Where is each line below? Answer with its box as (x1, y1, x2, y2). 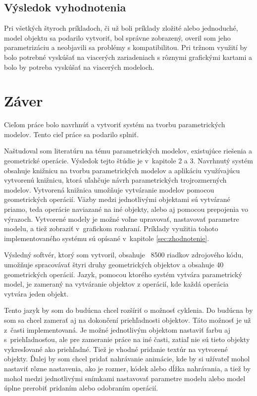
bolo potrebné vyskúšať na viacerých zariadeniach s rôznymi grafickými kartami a (4, 51, 252, 62)
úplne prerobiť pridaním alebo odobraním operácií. (4, 383, 158, 393)
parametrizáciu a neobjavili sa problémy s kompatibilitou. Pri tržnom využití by (4, 42, 248, 52)
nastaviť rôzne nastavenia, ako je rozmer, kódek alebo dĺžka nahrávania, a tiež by (4, 363, 251, 373)
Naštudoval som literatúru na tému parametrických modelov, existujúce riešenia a (4, 146, 252, 156)
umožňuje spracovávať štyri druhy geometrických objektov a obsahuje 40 (4, 259, 224, 270)
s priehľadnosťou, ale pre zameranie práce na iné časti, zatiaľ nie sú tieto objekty (4, 334, 250, 345)
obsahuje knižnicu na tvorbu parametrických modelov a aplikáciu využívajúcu (4, 165, 240, 175)
